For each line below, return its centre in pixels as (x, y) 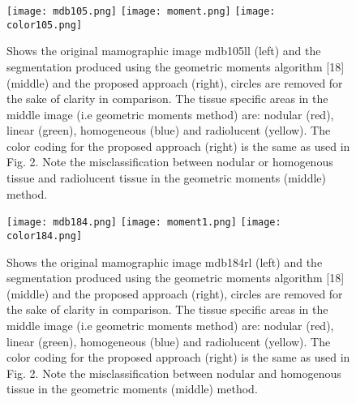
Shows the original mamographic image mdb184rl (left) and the (165, 262)
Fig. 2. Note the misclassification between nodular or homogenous (170, 162)
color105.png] (45, 25)
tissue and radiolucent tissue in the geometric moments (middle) (166, 178)
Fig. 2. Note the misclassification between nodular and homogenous (174, 373)
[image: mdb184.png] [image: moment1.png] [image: (144, 223)
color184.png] (45, 236)
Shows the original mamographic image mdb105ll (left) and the (164, 51)
